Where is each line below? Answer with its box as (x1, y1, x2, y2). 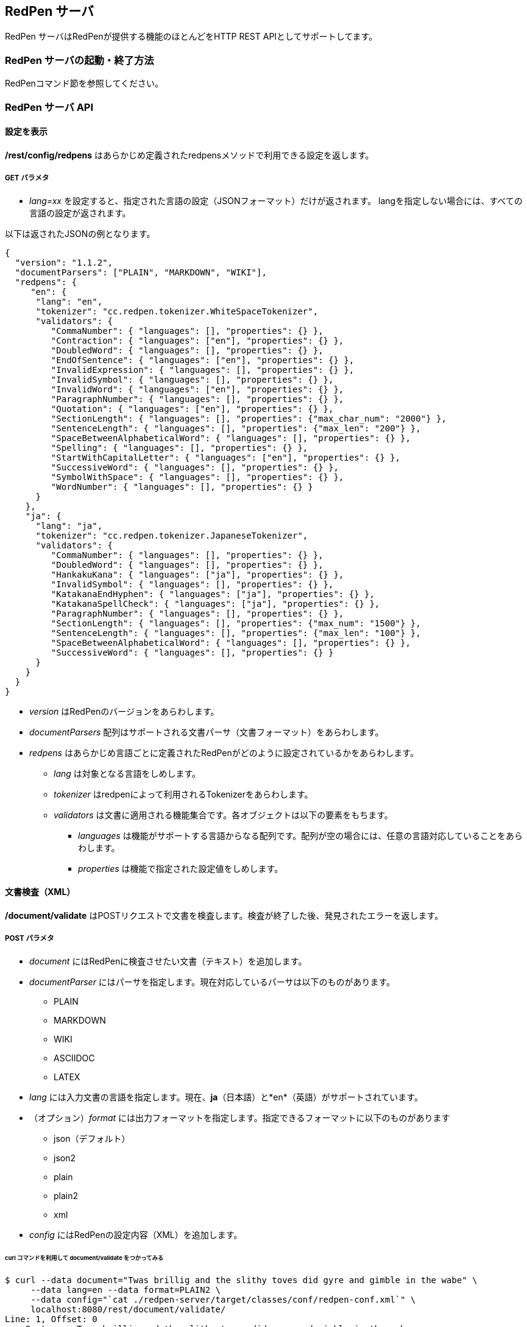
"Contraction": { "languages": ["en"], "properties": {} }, (51, 335, 344, 345)
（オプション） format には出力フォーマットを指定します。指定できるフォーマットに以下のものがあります (29, 1112, 450, 1123)
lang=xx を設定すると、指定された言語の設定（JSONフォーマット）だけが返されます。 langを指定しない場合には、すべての (29, 195, 523, 206)
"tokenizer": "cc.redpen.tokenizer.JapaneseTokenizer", (35, 530, 308, 540)
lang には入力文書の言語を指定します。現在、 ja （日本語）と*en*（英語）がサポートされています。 (29, 1091, 423, 1102)
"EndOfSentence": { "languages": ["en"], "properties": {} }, (51, 355, 355, 365)
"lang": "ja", (35, 520, 103, 531)
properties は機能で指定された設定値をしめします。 (78, 863, 283, 874)
